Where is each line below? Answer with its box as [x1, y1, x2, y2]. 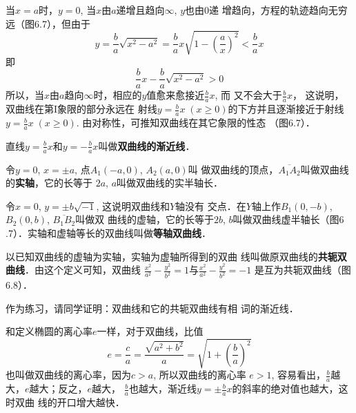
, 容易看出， [271, 367, 326, 382]
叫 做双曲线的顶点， [188, 162, 279, 176]
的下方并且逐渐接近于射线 [228, 102, 344, 116]
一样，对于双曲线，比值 [97, 324, 204, 338]
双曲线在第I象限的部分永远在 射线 [6, 102, 157, 116]
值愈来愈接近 [146, 88, 205, 102]
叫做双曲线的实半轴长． [117, 175, 224, 190]
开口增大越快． [57, 395, 125, 410]
